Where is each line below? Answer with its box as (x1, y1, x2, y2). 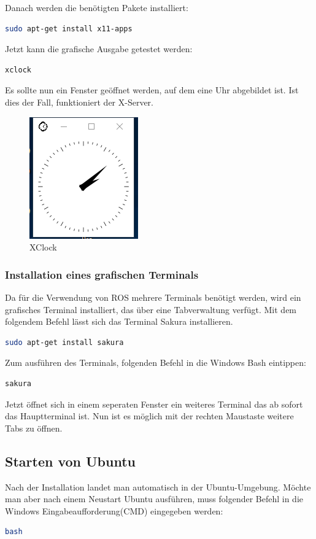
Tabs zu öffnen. (5, 421, 63, 434)
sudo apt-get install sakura (5, 338, 124, 347)
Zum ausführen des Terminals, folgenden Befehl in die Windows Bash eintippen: (5, 356, 306, 369)
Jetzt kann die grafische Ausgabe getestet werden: (5, 42, 193, 55)
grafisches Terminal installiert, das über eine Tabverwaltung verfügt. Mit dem (5, 303, 297, 316)
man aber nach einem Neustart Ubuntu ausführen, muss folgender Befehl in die (5, 492, 304, 505)
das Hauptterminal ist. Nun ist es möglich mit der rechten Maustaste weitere (5, 409, 294, 422)
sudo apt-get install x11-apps (5, 24, 133, 33)
